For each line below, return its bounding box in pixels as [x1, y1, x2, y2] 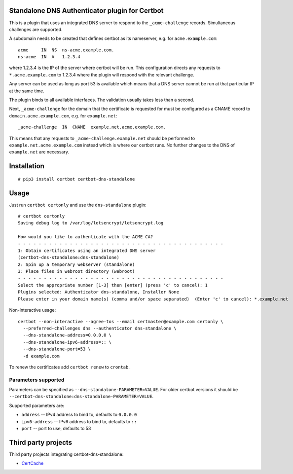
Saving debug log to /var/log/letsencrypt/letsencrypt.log [18, 220, 164, 226]
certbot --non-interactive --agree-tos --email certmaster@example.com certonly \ [18, 319, 223, 324]
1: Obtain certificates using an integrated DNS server [18, 248, 156, 254]
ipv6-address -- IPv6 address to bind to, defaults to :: [21, 418, 137, 424]
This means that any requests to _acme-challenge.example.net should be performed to [9, 135, 195, 141]
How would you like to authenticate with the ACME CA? [18, 234, 153, 240]
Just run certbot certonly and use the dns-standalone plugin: [9, 202, 146, 208]
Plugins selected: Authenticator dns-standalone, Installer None [18, 289, 180, 295]
